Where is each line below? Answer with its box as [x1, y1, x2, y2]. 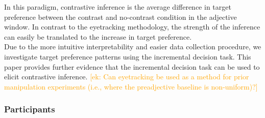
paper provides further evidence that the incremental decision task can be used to [4, 61, 260, 72]
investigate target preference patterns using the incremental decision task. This [4, 51, 251, 62]
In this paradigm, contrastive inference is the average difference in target [4, 2, 231, 12]
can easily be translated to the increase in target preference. [4, 31, 192, 42]
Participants [4, 103, 55, 115]
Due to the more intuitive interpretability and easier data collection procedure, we [4, 41, 261, 52]
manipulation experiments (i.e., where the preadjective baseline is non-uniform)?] [4, 81, 258, 92]
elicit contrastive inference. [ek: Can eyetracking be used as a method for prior [4, 71, 249, 82]
